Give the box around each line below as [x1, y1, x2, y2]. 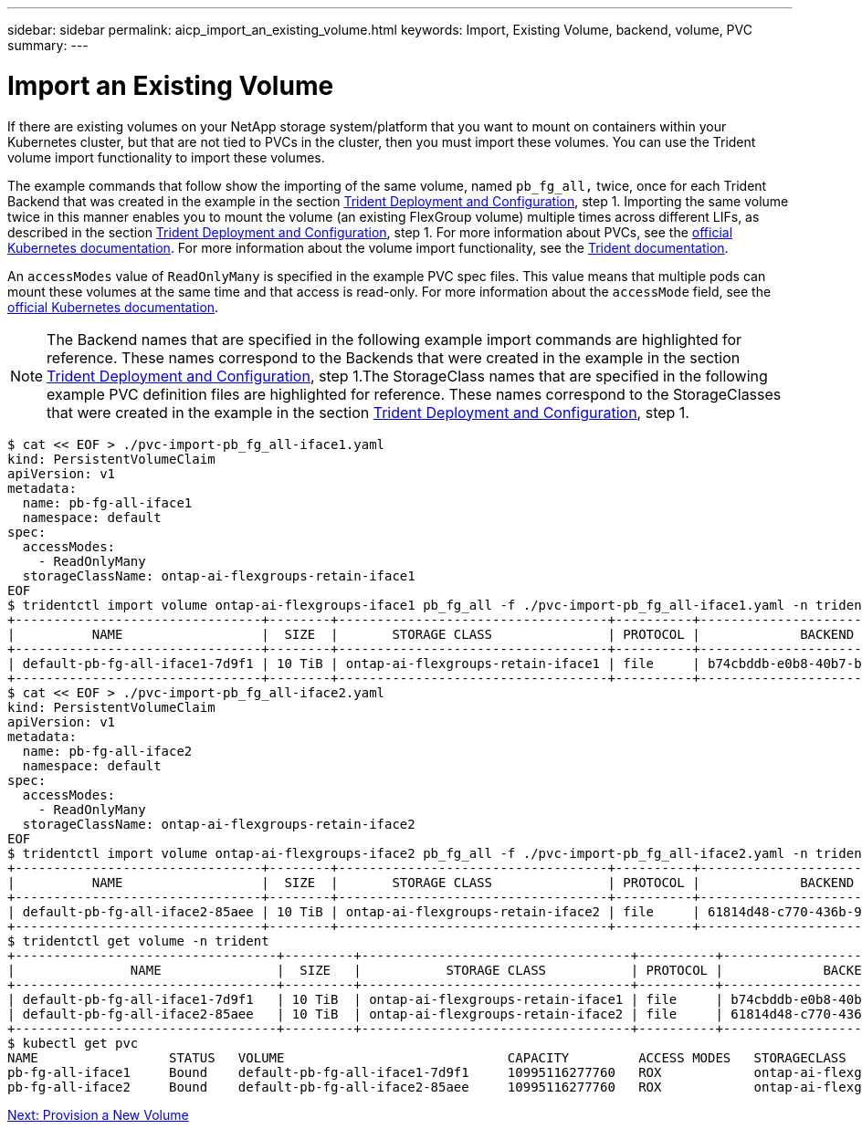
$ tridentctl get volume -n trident [7, 933, 269, 948]
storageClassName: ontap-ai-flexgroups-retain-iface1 [22, 568, 415, 583]
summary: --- [7, 37, 89, 53]
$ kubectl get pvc [7, 1035, 139, 1051]
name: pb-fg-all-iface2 [22, 743, 193, 758]
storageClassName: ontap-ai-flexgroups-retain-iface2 [22, 816, 415, 831]
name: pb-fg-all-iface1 [22, 495, 193, 510]
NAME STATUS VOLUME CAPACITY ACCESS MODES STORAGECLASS [7, 1050, 846, 1065]
